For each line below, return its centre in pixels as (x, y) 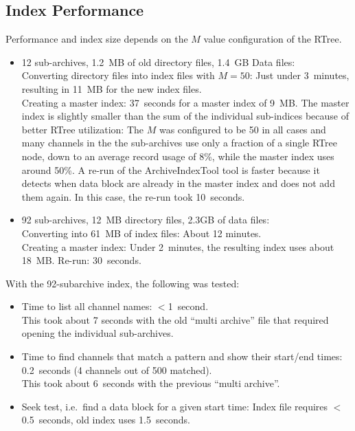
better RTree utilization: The (83, 129)
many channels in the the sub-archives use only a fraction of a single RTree (179, 143)
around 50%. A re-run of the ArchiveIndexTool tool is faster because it (171, 169)
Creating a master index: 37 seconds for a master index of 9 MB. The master (185, 102)
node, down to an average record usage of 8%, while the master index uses (178, 156)
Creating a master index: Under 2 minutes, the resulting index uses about (178, 246)
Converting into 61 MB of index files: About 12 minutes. (141, 233)
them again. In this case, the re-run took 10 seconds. (133, 196)
